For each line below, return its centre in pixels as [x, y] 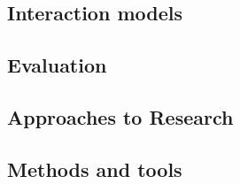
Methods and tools [95, 169]
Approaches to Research [120, 116]
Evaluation [57, 65]
